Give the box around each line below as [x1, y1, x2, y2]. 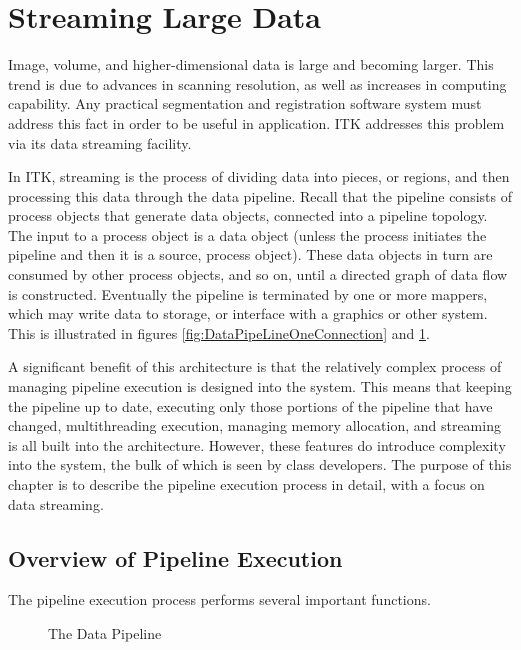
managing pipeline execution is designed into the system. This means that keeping [8, 376, 512, 397]
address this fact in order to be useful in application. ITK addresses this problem [8, 112, 505, 133]
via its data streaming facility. [8, 132, 192, 153]
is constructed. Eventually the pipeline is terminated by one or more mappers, [8, 283, 488, 304]
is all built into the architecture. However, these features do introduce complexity [8, 434, 506, 455]
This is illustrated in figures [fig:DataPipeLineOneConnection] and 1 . [8, 322, 430, 343]
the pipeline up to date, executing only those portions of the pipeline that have [8, 395, 493, 416]
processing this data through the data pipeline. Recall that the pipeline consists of [8, 185, 512, 206]
